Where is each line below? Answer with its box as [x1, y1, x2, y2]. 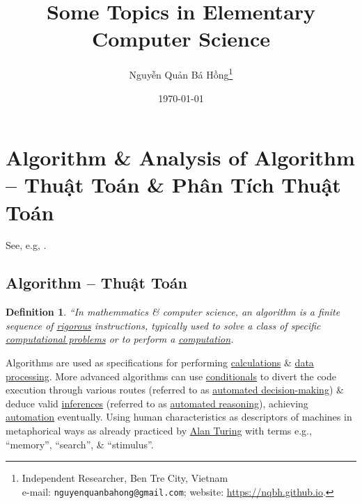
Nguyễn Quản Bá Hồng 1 [129, 65, 233, 81]
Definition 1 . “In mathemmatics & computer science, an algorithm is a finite [6, 304, 340, 319]
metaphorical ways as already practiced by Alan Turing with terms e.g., [6, 423, 312, 438]
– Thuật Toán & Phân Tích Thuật [6, 170, 341, 199]
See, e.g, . [6, 238, 47, 252]
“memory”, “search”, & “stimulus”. [6, 437, 154, 451]
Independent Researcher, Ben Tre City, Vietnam [22, 471, 228, 485]
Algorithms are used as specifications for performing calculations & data [6, 355, 314, 370]
